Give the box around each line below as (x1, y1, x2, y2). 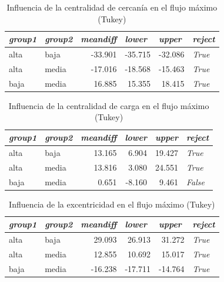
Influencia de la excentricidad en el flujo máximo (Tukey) (9, 198, 215, 210)
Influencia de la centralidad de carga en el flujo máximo (8, 99, 209, 111)
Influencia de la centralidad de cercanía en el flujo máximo (6, 1, 218, 13)
